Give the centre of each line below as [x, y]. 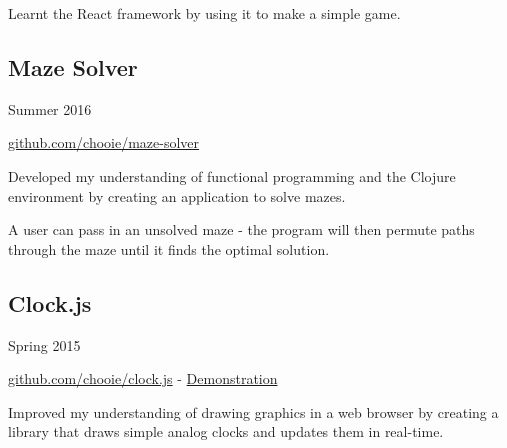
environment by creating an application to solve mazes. [177, 195]
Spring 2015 [44, 344]
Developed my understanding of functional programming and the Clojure [232, 175]
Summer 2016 [50, 108]
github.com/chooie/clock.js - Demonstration [143, 378]
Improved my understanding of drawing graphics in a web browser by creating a [253, 411]
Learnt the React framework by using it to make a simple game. [204, 13]
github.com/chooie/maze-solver [104, 142]
